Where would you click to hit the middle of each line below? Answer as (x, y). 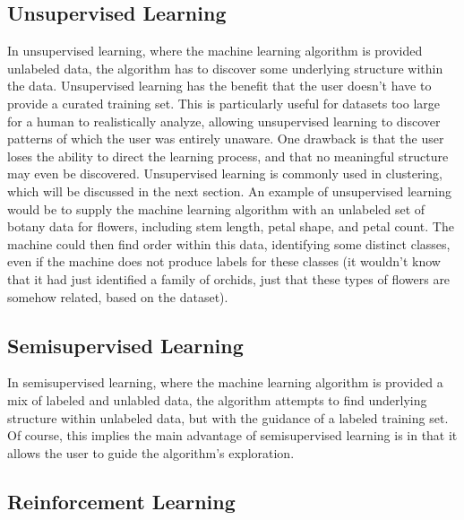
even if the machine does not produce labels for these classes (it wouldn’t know (224, 261)
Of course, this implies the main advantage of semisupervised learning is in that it (232, 435)
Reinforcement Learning (121, 501)
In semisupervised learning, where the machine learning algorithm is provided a (225, 382)
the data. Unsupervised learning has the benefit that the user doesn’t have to (219, 86)
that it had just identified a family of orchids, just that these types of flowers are (229, 278)
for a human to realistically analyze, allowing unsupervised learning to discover (224, 121)
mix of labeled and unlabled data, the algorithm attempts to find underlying (217, 399)
